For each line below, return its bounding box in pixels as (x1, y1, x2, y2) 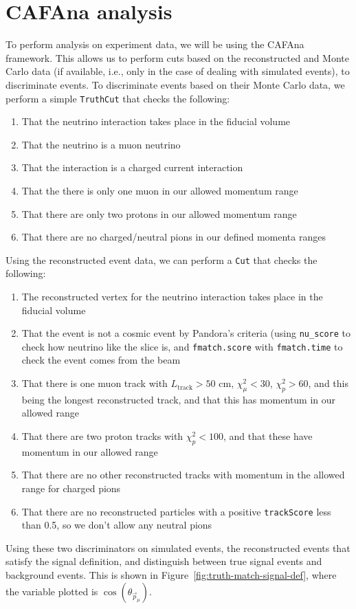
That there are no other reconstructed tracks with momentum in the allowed (21, 467, 345, 482)
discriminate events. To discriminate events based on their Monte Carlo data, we (5, 77, 345, 91)
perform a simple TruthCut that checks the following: (5, 91, 230, 105)
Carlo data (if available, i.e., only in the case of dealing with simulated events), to (5, 64, 350, 78)
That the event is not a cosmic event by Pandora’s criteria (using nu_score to (21, 326, 351, 340)
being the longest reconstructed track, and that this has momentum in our (21, 392, 336, 406)
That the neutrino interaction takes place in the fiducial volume (21, 114, 291, 129)
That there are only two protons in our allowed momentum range (21, 206, 297, 221)
